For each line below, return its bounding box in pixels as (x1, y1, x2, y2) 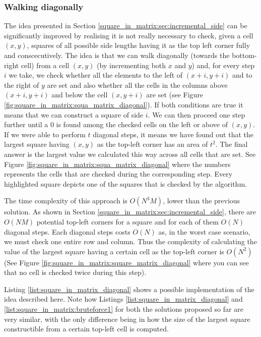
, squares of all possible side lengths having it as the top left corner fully (27, 40, 250, 50)
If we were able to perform (4, 129, 86, 139)
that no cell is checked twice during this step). (4, 267, 147, 277)
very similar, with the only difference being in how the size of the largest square (4, 313, 250, 324)
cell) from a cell (21, 60, 70, 70)
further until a (4, 119, 48, 130)
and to (232, 70, 252, 80)
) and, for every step (191, 60, 255, 70)
